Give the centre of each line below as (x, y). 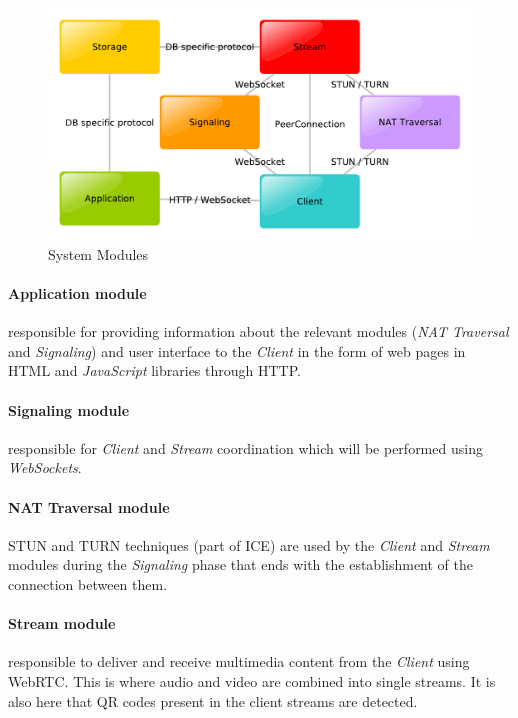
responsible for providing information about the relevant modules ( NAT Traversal (258, 331)
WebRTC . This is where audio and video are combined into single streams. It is (252, 681)
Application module (77, 293)
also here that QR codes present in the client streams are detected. (213, 700)
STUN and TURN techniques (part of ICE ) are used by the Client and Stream (249, 544)
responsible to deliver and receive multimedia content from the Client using (239, 661)
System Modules (98, 253)
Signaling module (69, 409)
